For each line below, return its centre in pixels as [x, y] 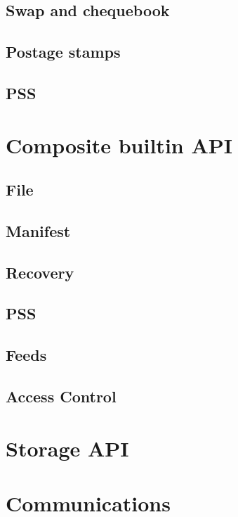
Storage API [67, 448]
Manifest [38, 230]
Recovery [40, 272]
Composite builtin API [119, 145]
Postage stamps [63, 52]
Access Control [61, 396]
